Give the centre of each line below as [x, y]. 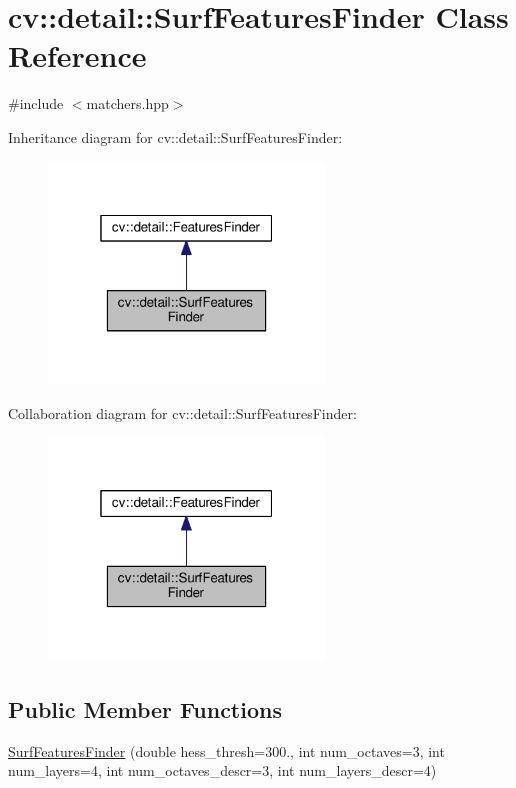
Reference [77, 55]
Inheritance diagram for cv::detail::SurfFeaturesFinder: [175, 136]
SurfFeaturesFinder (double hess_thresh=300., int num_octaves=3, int [226, 750]
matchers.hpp [127, 103]
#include [36, 103]
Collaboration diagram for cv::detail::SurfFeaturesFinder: [182, 412]
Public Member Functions [145, 708]
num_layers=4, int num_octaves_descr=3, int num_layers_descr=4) [222, 770]
